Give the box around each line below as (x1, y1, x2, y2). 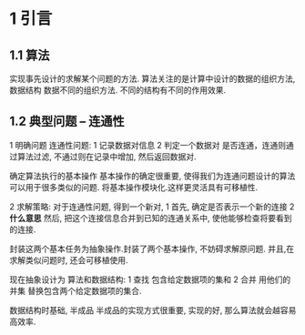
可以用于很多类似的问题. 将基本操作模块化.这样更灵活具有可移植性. (9, 181, 259, 192)
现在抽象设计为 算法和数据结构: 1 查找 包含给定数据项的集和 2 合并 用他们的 (9, 274, 291, 285)
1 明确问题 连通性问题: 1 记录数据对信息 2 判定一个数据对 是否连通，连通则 (9, 139, 287, 150)
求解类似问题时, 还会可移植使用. (9, 254, 129, 265)
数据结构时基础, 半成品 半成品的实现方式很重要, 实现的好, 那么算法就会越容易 (9, 304, 297, 315)
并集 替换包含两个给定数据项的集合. (9, 285, 142, 296)
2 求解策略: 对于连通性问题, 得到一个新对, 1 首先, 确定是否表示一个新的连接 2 (9, 201, 295, 212)
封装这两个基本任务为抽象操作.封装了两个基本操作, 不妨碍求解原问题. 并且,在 (9, 243, 295, 254)
